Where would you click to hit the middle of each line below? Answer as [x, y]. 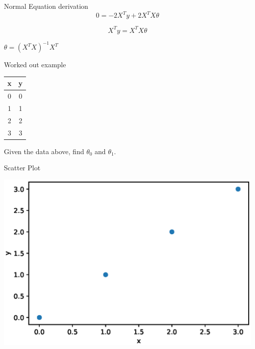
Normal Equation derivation [46, 6]
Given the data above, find [44, 151]
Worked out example [35, 65]
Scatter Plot [22, 168]
